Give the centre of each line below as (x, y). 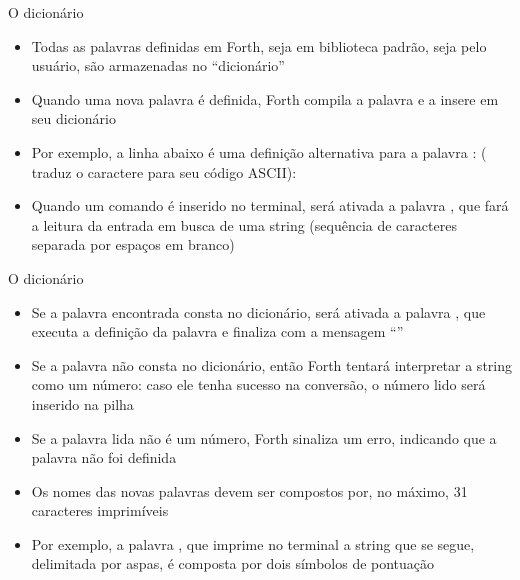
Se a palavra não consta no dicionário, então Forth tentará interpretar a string (271, 364)
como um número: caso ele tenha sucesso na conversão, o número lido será (258, 384)
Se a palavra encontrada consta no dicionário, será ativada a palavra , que (258, 311)
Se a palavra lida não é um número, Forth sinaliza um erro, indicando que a (264, 437)
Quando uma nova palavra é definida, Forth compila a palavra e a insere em (265, 98)
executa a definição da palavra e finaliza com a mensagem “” (217, 331)
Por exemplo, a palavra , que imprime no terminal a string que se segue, (253, 543)
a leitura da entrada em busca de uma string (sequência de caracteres (244, 224)
